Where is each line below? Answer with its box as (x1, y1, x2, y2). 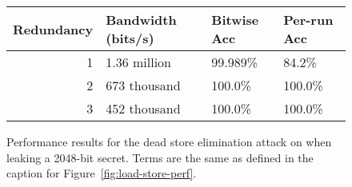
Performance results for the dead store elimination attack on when (6, 133, 332, 149)
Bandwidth (106, 10, 177, 29)
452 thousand (106, 99, 181, 117)
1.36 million (106, 53, 171, 71)
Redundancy (13, 19, 94, 38)
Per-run (283, 10, 334, 29)
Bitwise (211, 10, 259, 29)
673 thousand (106, 76, 181, 94)
